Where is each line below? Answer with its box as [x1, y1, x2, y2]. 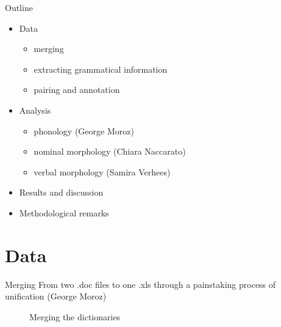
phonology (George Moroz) [34, 124, 134, 137]
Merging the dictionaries [29, 310, 121, 323]
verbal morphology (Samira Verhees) [34, 165, 171, 178]
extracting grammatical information [34, 62, 168, 75]
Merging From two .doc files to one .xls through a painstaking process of [5, 277, 276, 290]
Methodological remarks [19, 206, 109, 219]
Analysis [19, 103, 51, 116]
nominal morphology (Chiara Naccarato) [34, 145, 186, 158]
